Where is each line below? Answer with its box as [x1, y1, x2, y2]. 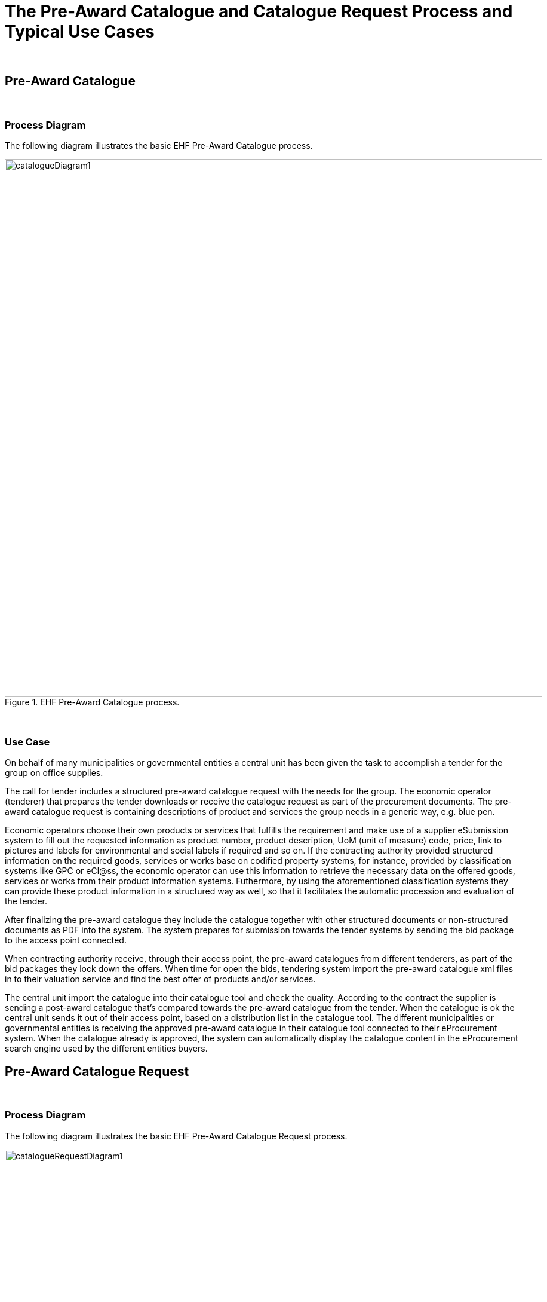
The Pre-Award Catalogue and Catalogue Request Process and [5, 1, 513, 22]
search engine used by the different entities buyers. [5, 1043, 208, 1054]
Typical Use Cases [5, 22, 155, 42]
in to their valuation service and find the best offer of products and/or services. [5, 974, 316, 985]
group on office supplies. [5, 768, 103, 778]
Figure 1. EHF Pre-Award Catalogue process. [5, 697, 180, 708]
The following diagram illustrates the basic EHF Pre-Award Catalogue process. [5, 140, 313, 151]
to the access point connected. [5, 935, 127, 946]
